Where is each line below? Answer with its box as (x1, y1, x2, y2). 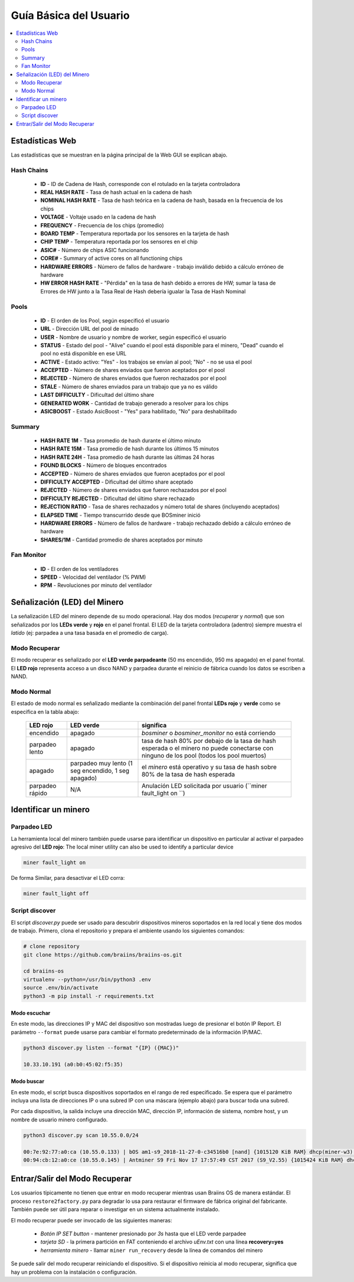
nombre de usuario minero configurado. (11, 1116, 108, 1123)
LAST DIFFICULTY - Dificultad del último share (40, 392, 155, 399)
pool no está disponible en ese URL (40, 350, 127, 357)
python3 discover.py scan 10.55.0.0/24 (23, 1131, 139, 1139)
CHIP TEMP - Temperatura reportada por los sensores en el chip (40, 238, 198, 245)
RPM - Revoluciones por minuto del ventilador (40, 582, 153, 589)
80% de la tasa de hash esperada (142, 770, 235, 778)
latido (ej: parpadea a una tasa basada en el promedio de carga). (11, 629, 169, 637)
